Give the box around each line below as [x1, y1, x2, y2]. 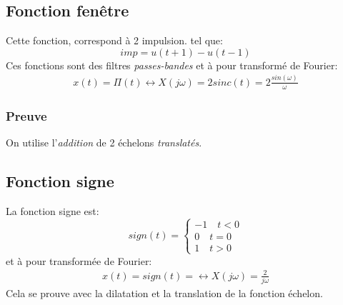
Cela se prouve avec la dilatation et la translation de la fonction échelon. [6, 286, 323, 301]
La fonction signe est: [6, 203, 99, 218]
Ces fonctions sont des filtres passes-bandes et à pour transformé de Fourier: [6, 57, 338, 72]
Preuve [6, 106, 47, 124]
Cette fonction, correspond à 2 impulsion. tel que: [6, 33, 223, 48]
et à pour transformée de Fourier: [6, 253, 152, 268]
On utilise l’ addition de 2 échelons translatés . [6, 134, 202, 149]
